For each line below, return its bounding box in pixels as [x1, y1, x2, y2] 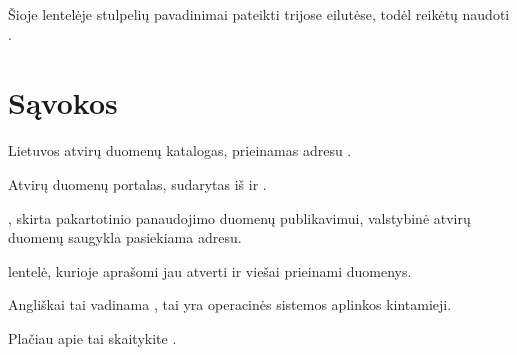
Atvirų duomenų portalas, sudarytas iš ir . [8, 173, 267, 194]
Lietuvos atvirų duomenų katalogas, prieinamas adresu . [8, 140, 352, 161]
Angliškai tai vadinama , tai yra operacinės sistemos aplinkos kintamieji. [8, 294, 452, 315]
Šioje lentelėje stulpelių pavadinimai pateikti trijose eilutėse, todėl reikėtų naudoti [8, 4, 510, 24]
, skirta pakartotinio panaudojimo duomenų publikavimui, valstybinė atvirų [8, 207, 471, 228]
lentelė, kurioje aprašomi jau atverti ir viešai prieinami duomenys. [8, 260, 412, 281]
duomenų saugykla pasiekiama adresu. [8, 227, 242, 248]
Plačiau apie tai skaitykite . [8, 327, 177, 348]
